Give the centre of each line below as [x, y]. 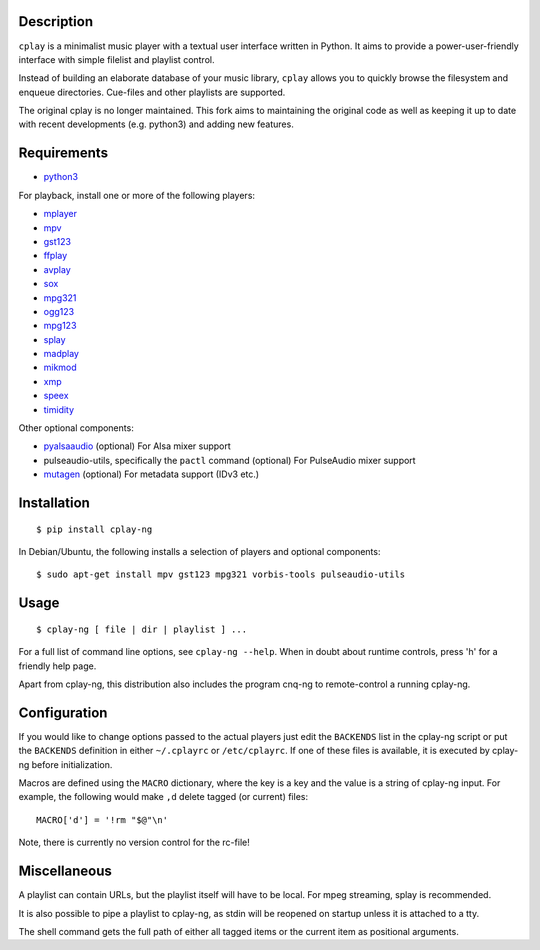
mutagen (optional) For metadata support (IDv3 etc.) [151, 474]
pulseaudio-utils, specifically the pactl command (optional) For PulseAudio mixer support [229, 460]
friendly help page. [57, 666]
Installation [54, 503]
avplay [57, 269]
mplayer [60, 214]
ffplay [55, 256]
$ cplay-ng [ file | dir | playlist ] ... [142, 629]
